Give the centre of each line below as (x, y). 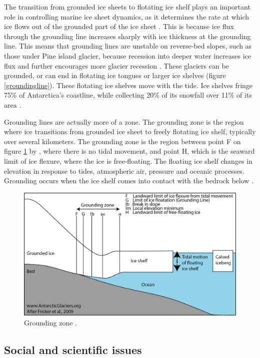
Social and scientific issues (73, 349)
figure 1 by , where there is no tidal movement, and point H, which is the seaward (129, 151)
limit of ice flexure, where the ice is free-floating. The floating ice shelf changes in (128, 160)
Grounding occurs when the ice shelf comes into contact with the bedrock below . (129, 181)
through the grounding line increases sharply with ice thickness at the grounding (127, 36)
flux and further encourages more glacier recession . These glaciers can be (116, 65)
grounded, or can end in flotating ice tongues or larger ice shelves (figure (115, 75)
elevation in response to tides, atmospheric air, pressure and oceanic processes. (124, 170)
